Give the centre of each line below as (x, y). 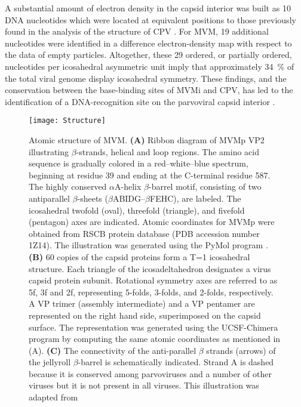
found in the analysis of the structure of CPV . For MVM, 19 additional (137, 31)
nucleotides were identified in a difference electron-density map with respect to (148, 43)
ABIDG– (129, 198)
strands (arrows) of (241, 350)
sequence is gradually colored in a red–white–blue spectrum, (139, 163)
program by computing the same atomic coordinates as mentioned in (155, 339)
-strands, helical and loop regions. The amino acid (168, 151)
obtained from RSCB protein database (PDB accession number (144, 233)
